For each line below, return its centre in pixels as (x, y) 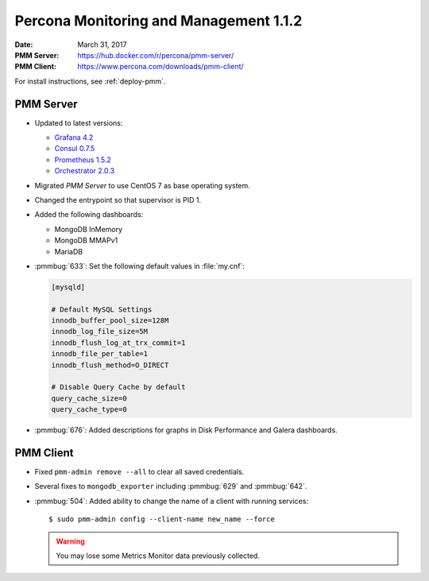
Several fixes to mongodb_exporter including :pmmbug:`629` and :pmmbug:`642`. (171, 486)
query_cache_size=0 (89, 398)
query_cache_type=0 (89, 410)
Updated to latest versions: (79, 122)
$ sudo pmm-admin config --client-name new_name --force (162, 519)
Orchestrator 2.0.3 (85, 171)
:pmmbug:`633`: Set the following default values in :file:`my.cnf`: (140, 265)
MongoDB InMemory (89, 229)
